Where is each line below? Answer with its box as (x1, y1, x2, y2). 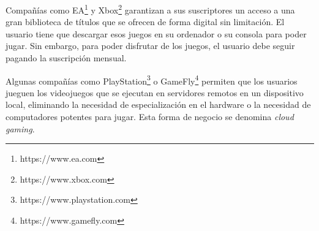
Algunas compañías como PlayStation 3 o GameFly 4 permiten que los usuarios (6, 72, 298, 87)
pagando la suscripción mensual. (6, 51, 127, 64)
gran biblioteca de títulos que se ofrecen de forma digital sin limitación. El (6, 15, 285, 28)
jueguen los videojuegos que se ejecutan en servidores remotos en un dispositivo (6, 86, 304, 99)
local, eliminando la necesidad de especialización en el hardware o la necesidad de (6, 98, 311, 111)
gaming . (6, 122, 35, 135)
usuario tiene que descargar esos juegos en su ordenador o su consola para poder (6, 27, 307, 40)
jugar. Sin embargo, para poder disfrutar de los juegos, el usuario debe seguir (6, 39, 295, 52)
